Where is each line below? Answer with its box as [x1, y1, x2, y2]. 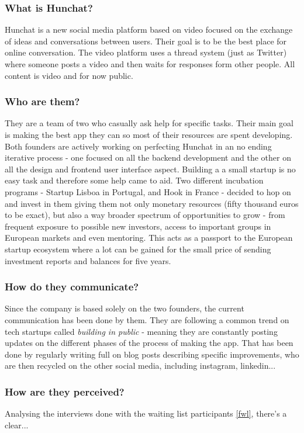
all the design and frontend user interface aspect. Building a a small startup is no [5, 162, 296, 175]
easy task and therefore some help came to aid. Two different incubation [5, 174, 264, 186]
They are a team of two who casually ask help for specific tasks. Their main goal [5, 117, 293, 129]
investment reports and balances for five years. [5, 254, 171, 266]
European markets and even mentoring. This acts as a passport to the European [5, 231, 293, 244]
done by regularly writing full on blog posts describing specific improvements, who [5, 348, 299, 360]
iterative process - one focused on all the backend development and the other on [5, 151, 291, 164]
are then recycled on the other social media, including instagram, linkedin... [5, 359, 276, 372]
